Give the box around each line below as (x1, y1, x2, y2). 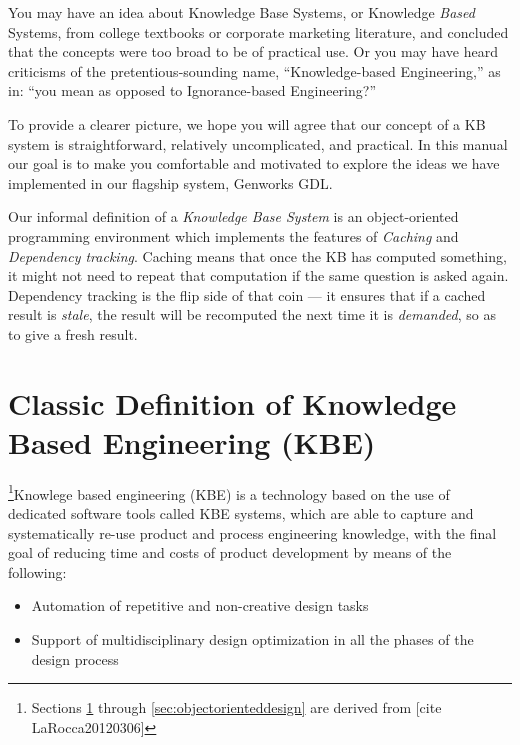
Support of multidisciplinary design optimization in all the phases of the (31, 629, 474, 650)
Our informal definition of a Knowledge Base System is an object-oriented (8, 206, 459, 227)
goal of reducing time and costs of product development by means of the (8, 542, 452, 563)
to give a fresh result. (8, 323, 138, 344)
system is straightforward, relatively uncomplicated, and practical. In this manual (8, 133, 508, 154)
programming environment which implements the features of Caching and (8, 225, 459, 246)
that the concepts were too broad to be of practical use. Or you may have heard (8, 41, 498, 62)
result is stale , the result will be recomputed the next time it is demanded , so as (8, 304, 496, 325)
